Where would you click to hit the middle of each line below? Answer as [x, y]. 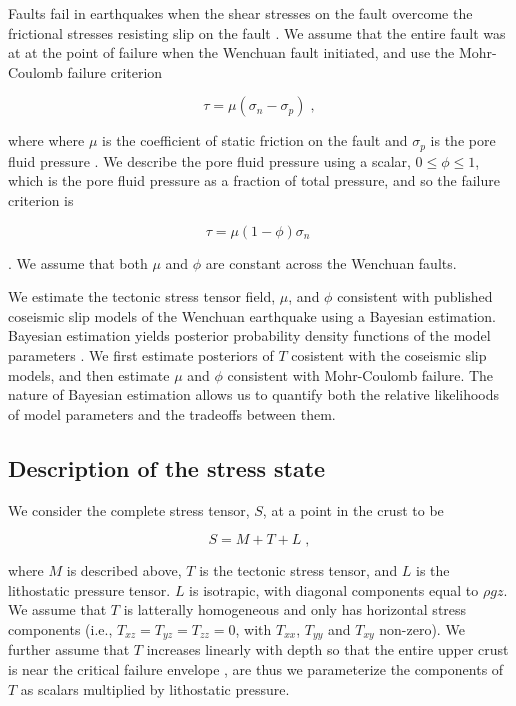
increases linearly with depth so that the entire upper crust [327, 649]
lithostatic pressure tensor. [89, 589]
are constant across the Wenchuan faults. [331, 262]
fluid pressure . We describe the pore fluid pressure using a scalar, [209, 160]
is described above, [124, 570]
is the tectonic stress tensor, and [298, 570]
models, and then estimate [89, 374]
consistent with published [415, 296]
